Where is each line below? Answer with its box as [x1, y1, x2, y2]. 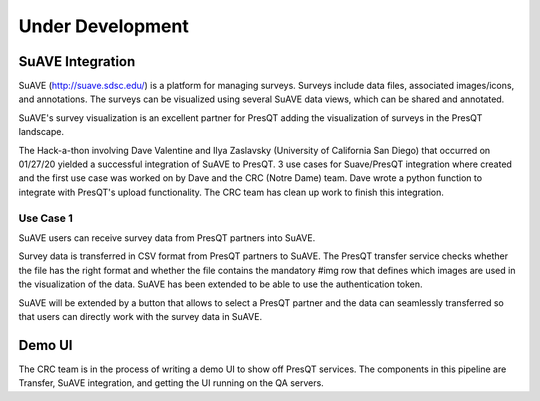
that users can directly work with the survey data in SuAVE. [18, 310, 263, 322]
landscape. [18, 126, 65, 138]
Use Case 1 [18, 211, 74, 225]
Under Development [18, 15, 189, 37]
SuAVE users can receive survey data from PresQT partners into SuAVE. [18, 231, 316, 244]
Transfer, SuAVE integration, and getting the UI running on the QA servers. [18, 377, 324, 389]
